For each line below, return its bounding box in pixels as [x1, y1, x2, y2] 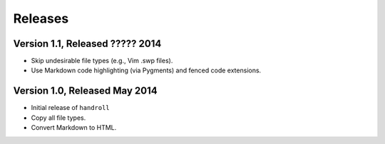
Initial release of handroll [31, 104, 110, 112]
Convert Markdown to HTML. [31, 123, 117, 132]
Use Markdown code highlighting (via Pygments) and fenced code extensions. [31, 66, 262, 74]
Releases [13, 11, 69, 26]
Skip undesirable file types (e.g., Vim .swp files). [31, 57, 173, 65]
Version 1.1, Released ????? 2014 [13, 38, 162, 50]
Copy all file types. [31, 113, 86, 122]
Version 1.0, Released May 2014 [13, 85, 158, 97]
